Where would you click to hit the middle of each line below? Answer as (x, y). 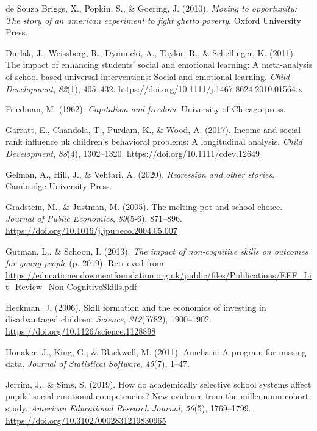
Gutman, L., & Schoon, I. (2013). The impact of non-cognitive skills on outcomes (157, 251)
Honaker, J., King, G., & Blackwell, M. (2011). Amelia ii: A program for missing (156, 351)
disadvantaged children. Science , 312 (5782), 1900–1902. (109, 319)
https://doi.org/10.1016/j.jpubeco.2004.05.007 (91, 230)
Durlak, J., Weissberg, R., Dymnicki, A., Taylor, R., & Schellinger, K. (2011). (151, 52)
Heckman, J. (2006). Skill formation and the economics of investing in (136, 307)
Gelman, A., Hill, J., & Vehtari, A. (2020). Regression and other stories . (140, 174)
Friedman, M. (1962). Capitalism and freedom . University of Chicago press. (146, 109)
